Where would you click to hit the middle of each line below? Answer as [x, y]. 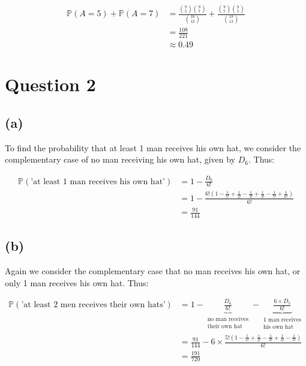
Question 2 [50, 84]
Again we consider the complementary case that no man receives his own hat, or [153, 271]
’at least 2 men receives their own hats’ [93, 305]
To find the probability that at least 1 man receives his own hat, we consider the [153, 147]
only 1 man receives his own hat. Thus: [77, 282]
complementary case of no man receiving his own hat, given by [120, 159]
